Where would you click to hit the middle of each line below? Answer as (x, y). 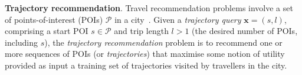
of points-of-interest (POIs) (54, 19)
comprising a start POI (47, 31)
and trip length (141, 31)
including (22, 42)
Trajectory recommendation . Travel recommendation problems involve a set (149, 8)
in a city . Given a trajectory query (178, 19)
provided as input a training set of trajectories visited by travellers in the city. (146, 65)
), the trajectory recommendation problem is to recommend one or (163, 42)
